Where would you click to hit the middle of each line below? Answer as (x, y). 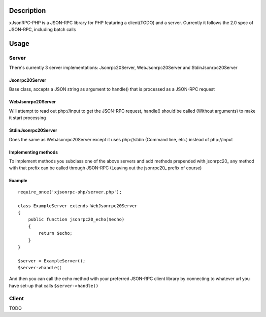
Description (28, 11)
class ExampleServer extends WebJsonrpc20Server (78, 206)
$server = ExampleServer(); (52, 261)
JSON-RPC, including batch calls (43, 29)
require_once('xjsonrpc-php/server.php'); (70, 192)
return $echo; (56, 233)
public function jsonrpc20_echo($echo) (76, 220)
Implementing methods (33, 152)
